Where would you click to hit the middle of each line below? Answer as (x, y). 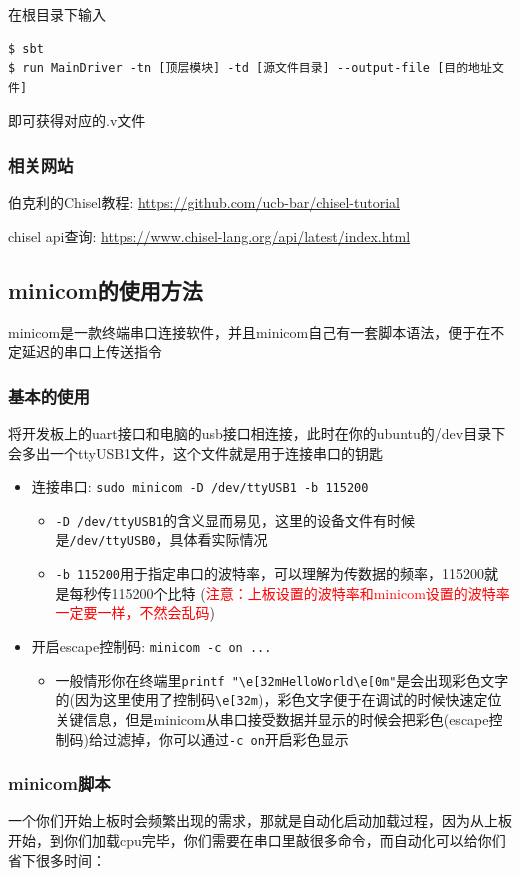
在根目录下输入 (57, 14)
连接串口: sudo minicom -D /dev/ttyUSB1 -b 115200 (200, 486)
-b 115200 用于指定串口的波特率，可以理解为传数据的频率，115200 (270, 573)
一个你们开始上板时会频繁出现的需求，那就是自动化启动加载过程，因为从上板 (260, 820)
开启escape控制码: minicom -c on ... (151, 645)
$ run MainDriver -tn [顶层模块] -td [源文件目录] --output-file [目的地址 (250, 68)
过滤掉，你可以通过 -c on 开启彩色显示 (226, 738)
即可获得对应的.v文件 (77, 120)
